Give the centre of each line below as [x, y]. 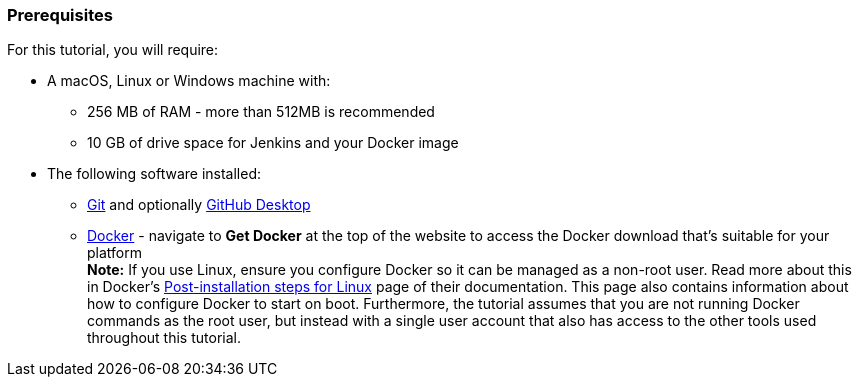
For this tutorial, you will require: [113, 50]
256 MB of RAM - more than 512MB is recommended [261, 112]
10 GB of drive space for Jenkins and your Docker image [273, 143]
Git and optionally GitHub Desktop [199, 205]
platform [114, 253]
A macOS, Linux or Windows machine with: [189, 81]
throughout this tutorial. [164, 338]
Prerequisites [60, 15]
